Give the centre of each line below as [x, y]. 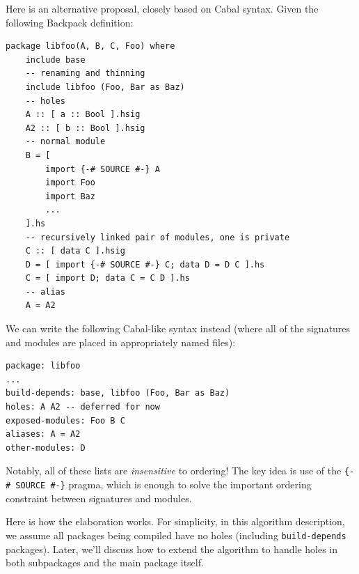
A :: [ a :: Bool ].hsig [83, 115]
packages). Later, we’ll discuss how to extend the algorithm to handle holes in [172, 549]
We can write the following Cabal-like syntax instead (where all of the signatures [178, 328]
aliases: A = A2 [43, 434]
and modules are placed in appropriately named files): [121, 342]
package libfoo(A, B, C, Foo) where [90, 46]
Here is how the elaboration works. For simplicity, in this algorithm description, [175, 521]
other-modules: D [46, 448]
